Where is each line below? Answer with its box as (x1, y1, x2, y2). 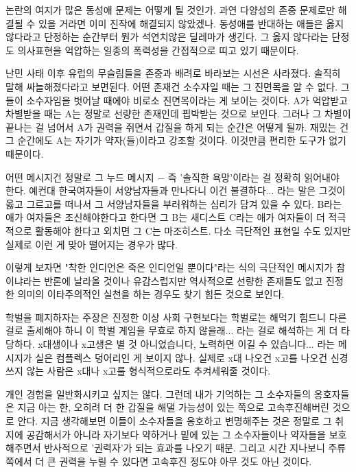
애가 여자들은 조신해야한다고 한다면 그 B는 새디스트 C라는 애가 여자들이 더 (5, 210, 325, 224)
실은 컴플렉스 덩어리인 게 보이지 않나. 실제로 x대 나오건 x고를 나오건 (35, 350, 328, 364)
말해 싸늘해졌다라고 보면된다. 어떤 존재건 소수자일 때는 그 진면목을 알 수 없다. (5, 79, 338, 93)
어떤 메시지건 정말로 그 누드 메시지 (5, 169, 154, 184)
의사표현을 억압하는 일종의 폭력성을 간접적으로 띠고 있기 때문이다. (17, 43, 299, 57)
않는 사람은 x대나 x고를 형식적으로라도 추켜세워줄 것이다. (26, 364, 271, 378)
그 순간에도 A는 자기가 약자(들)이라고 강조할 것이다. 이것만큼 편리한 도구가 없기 (5, 133, 346, 147)
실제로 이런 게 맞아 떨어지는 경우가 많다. (5, 237, 178, 251)
